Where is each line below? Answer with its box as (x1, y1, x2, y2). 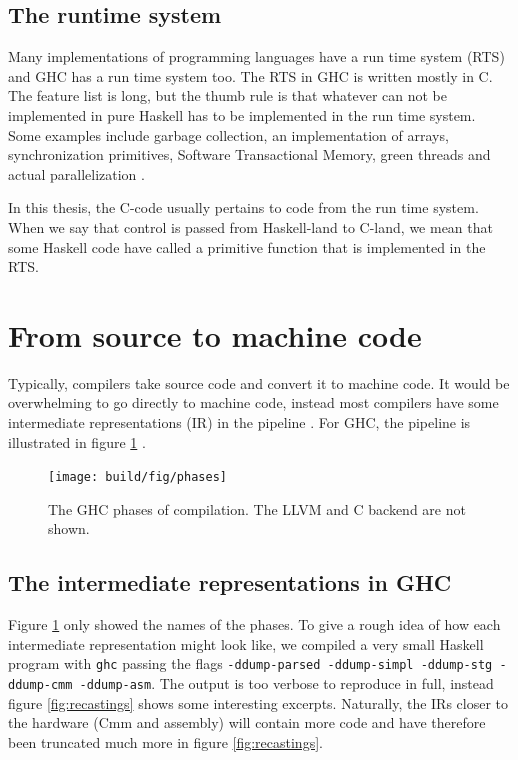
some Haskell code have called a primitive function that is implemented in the (8, 236, 486, 257)
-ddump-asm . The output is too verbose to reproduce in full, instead (79, 673, 494, 694)
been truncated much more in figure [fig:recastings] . (8, 731, 323, 752)
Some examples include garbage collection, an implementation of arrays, (8, 124, 449, 145)
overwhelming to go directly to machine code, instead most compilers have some (8, 392, 499, 413)
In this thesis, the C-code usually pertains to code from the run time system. (8, 197, 479, 218)
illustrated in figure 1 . (8, 431, 146, 452)
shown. (48, 518, 90, 539)
